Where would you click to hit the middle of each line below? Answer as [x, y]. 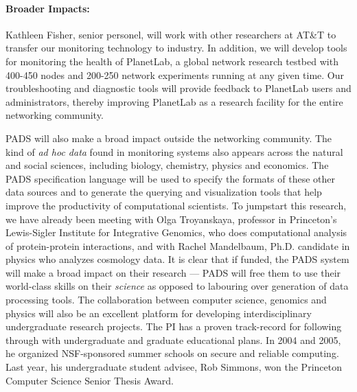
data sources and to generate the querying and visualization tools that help [164, 192]
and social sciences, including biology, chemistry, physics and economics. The [167, 165]
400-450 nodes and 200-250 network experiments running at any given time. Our [175, 74]
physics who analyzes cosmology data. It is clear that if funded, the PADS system [177, 259]
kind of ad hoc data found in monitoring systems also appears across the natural [174, 151]
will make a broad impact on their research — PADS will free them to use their [173, 272]
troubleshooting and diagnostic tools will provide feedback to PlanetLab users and [178, 88]
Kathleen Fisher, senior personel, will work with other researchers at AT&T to [171, 34]
